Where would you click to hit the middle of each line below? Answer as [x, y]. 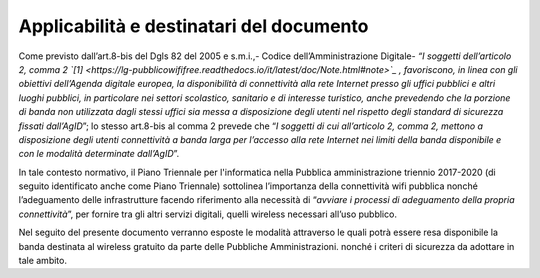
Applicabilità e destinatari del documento [193, 26]
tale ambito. [42, 261]
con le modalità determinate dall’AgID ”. [99, 154]
